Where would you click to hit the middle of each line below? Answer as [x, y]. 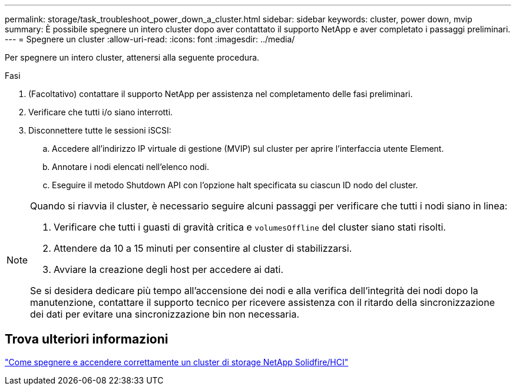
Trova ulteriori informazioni [87, 339]
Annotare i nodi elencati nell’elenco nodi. [130, 167]
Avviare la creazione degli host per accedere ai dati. [168, 269]
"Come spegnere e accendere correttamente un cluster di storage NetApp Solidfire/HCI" [177, 362]
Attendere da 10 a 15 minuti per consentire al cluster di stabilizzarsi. [203, 248]
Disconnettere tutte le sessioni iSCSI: [100, 130]
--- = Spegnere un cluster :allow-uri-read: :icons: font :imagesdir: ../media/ [150, 39]
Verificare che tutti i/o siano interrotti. [101, 112]
